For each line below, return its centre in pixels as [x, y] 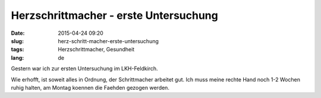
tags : [18, 50]
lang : [18, 58]
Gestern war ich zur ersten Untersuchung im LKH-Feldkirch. [84, 68]
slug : [17, 41]
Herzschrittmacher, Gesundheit [96, 50]
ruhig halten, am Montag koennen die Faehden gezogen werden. [90, 87]
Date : [18, 33]
